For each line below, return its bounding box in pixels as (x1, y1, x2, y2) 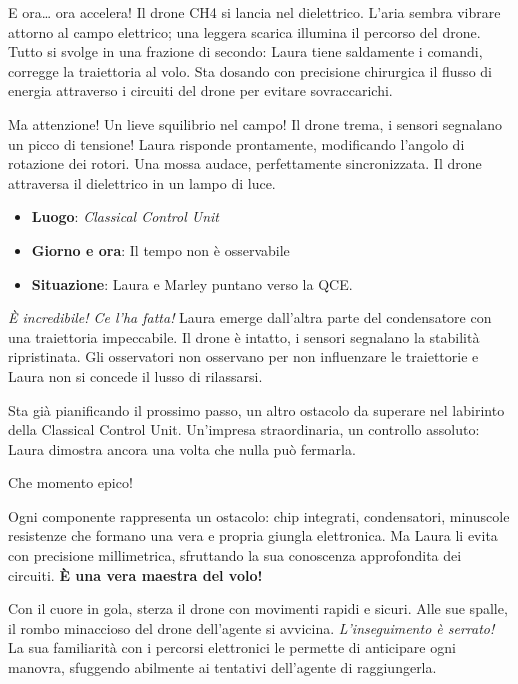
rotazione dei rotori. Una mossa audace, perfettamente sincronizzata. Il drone (8, 153, 482, 174)
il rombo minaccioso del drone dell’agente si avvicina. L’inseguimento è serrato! (8, 617, 495, 638)
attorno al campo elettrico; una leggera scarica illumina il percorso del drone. (8, 21, 481, 42)
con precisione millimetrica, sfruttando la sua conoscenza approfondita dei (8, 545, 462, 566)
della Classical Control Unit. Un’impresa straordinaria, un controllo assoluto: (8, 419, 480, 440)
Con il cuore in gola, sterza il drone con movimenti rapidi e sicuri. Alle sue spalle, (8, 598, 508, 619)
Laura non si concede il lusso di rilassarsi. (8, 365, 263, 386)
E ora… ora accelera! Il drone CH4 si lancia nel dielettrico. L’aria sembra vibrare (8, 2, 501, 22)
